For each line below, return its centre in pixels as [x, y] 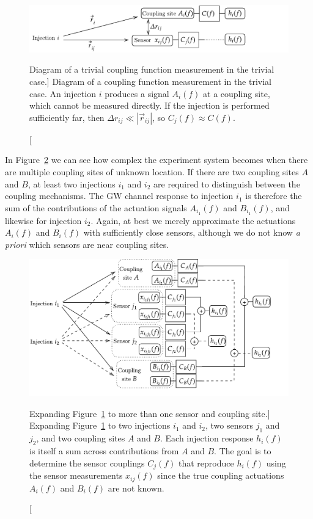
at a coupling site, [237, 93]
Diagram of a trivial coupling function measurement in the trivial [152, 69]
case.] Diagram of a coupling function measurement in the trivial [150, 82]
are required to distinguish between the [227, 183]
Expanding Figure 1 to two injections [100, 425]
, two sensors [230, 425]
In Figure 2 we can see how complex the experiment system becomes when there [156, 160]
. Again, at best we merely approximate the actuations [193, 220]
